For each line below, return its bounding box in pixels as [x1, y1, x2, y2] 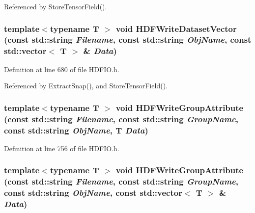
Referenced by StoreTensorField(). [4, 1, 107, 11]
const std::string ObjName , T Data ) [4, 124, 148, 136]
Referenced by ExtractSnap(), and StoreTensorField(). [4, 80, 168, 91]
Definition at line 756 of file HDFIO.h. [4, 143, 119, 153]
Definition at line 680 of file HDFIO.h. [4, 64, 119, 74]
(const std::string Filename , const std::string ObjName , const [4, 33, 252, 46]
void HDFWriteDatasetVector [115, 22, 237, 34]
